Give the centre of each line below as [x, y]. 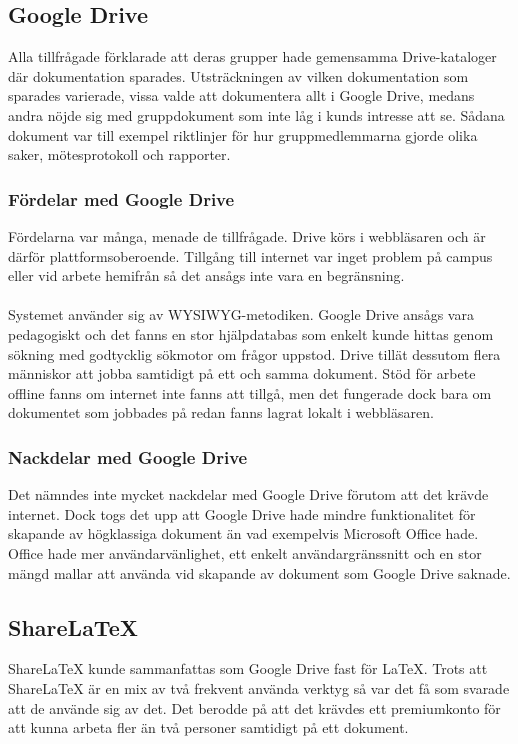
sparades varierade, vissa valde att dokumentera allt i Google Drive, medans [241, 95]
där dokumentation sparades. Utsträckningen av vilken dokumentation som [238, 75]
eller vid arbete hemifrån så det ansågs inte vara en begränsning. [206, 275]
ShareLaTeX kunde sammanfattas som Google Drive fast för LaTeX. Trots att [248, 668]
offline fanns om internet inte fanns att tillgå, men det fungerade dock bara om [250, 392]
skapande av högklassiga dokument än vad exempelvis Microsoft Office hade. [243, 533]
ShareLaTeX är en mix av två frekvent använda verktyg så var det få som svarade [259, 687]
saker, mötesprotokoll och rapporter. [119, 154]
